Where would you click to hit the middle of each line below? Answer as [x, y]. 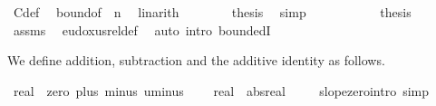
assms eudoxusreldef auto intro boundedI [142, 29]
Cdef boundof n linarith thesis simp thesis [212, 12]
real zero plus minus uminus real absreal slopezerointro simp [221, 90]
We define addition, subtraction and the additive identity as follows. [196, 60]
